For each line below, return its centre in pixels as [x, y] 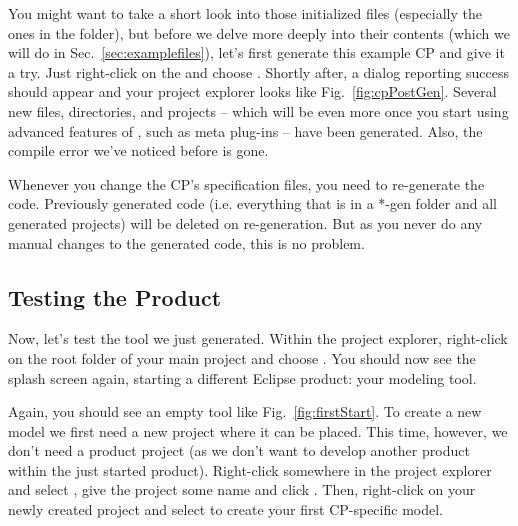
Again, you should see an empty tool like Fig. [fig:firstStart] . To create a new [245, 411]
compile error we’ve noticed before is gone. [138, 150]
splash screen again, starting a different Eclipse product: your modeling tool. [242, 377]
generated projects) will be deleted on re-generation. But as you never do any [245, 222]
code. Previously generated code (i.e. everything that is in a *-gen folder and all [252, 203]
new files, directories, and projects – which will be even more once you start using [258, 110]
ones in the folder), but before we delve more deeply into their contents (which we [259, 32]
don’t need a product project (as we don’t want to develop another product [239, 450]
